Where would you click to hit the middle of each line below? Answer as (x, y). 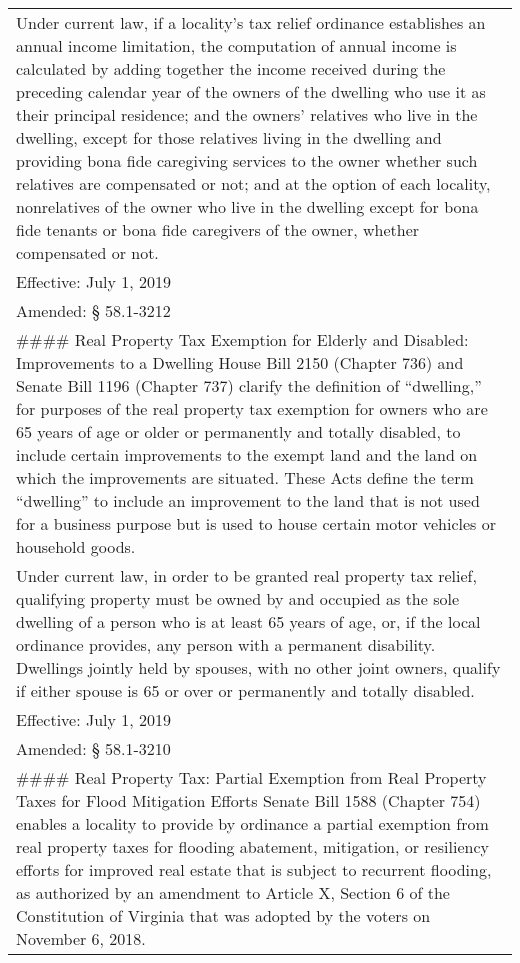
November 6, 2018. (81, 938)
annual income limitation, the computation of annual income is (236, 45)
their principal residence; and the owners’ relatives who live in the (247, 114)
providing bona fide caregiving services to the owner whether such (247, 160)
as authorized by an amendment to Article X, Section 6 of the (233, 892)
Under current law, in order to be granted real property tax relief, (246, 575)
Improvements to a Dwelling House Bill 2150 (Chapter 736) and (240, 362)
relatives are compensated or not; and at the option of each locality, (253, 183)
